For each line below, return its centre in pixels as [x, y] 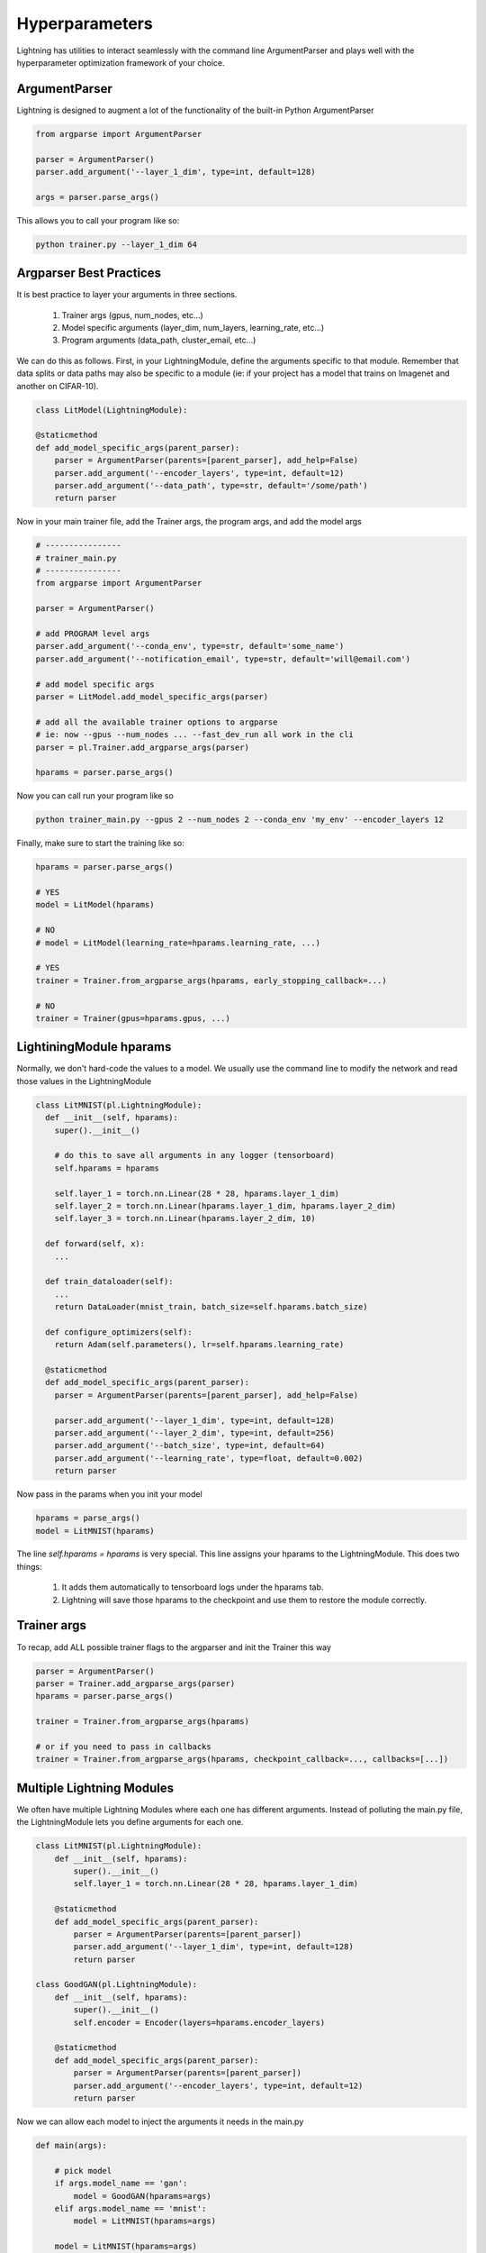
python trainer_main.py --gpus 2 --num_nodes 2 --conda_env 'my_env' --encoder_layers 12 [240, 820]
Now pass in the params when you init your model [109, 1494]
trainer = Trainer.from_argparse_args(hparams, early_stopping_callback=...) [211, 981]
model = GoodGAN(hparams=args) [142, 2196]
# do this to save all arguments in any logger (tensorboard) [194, 1155]
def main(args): [72, 2145]
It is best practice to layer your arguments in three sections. [127, 295]
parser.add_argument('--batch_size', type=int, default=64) [190, 1446]
